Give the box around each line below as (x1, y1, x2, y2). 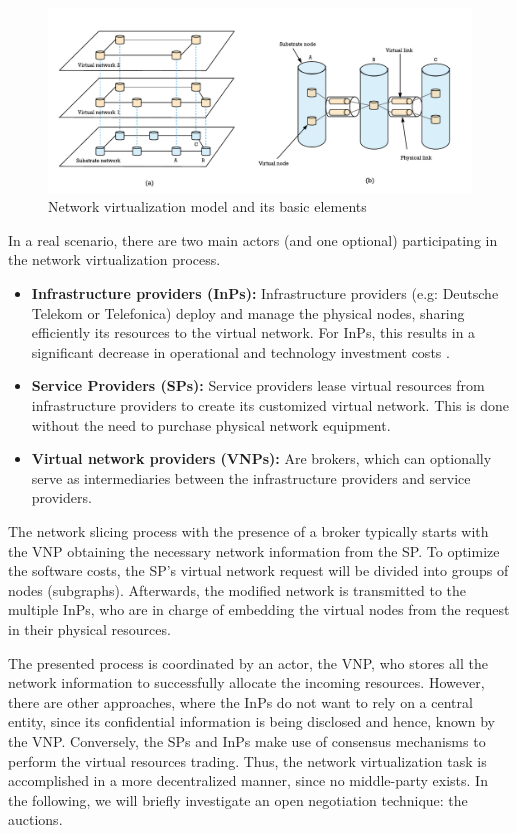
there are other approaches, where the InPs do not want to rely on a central (8, 691, 473, 712)
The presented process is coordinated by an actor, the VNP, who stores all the (8, 652, 488, 673)
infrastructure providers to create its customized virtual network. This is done (31, 395, 509, 416)
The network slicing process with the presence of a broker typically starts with (8, 520, 489, 541)
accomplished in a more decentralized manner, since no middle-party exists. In (8, 770, 488, 791)
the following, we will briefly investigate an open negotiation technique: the (8, 789, 468, 810)
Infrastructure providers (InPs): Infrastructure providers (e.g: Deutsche (31, 283, 499, 304)
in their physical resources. (8, 618, 171, 639)
